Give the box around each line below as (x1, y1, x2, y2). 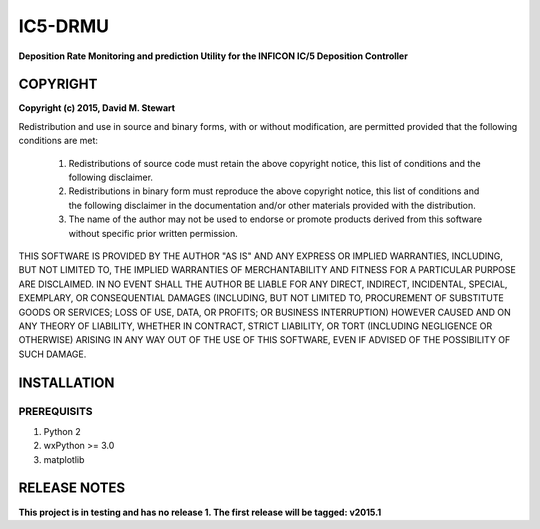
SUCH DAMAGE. (18, 348, 87, 360)
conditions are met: (18, 135, 99, 147)
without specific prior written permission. (68, 227, 239, 239)
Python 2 (43, 425, 82, 437)
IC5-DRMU (18, 15, 110, 37)
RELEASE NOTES (18, 480, 126, 497)
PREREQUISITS (18, 405, 94, 419)
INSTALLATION (18, 374, 115, 391)
